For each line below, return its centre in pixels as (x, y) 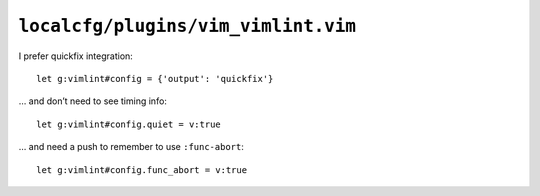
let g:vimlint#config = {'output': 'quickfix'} (155, 78)
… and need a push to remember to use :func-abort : (131, 147)
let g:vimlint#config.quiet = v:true (129, 124)
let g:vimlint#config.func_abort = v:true (142, 169)
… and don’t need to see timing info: (92, 101)
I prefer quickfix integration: (76, 56)
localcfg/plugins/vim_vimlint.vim (187, 26)
